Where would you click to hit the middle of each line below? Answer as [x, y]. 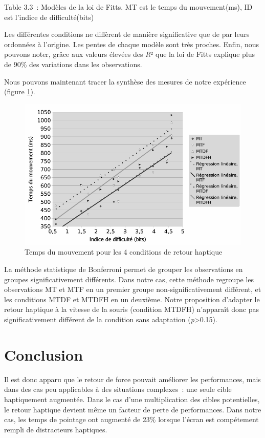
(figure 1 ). [20, 91]
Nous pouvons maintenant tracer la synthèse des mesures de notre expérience [125, 81]
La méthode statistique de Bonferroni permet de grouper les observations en [124, 269]
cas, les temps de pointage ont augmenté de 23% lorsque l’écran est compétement [131, 419]
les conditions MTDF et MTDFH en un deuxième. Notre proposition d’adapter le [132, 299]
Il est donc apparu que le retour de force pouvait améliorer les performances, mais [132, 379]
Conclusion [44, 354]
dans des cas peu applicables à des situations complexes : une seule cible [118, 389]
